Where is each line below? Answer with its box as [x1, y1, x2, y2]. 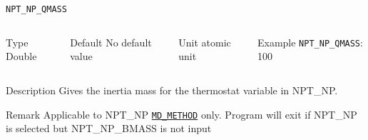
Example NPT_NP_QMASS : [257, 34, 363, 49]
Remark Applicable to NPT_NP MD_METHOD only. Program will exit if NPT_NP [6, 106, 357, 121]
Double [6, 49, 37, 64]
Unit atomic [178, 34, 231, 49]
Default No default [70, 34, 152, 49]
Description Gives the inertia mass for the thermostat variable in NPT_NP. [6, 82, 338, 97]
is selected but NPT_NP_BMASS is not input [6, 121, 212, 136]
